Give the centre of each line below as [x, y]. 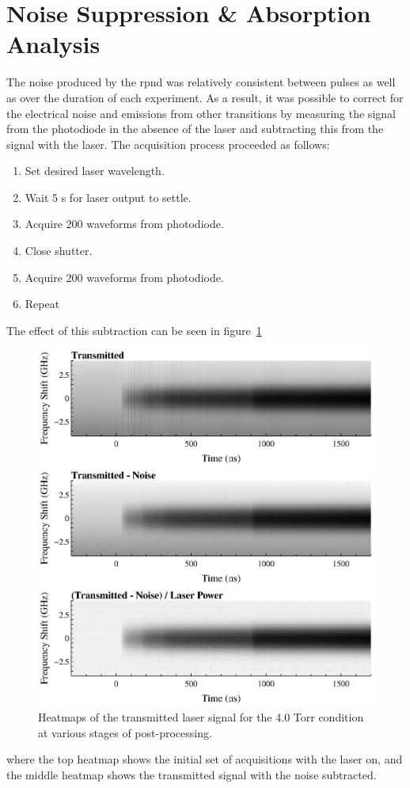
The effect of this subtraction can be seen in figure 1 [134, 330]
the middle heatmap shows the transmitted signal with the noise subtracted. [192, 774]
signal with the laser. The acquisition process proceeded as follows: [168, 144]
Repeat [42, 304]
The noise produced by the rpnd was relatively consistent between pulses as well [201, 82]
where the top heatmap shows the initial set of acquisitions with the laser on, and [205, 759]
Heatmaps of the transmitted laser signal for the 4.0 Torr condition [201, 716]
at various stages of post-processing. [125, 732]
